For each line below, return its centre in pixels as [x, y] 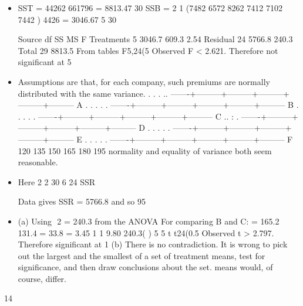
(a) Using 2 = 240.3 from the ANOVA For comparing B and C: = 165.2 [149, 221]
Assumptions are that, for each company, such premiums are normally [144, 81]
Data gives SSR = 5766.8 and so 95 [82, 201]
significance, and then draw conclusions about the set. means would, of [145, 267]
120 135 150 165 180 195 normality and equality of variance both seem [145, 150]
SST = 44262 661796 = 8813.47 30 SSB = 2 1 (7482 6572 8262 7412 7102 [150, 8]
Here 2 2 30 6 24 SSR [57, 181]
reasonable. [38, 162]
